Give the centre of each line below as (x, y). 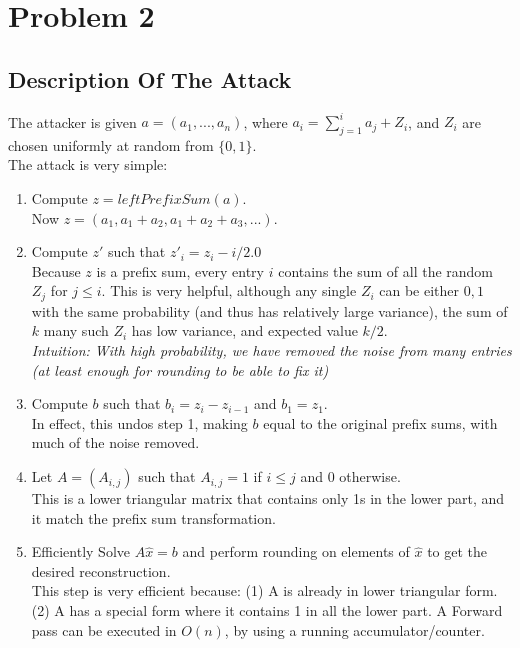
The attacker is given (72, 121)
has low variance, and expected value (244, 330)
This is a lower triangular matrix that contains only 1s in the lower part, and (268, 498)
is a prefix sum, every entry (180, 270)
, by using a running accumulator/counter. (354, 629)
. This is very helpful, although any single (229, 290)
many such (76, 330)
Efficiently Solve (80, 551)
